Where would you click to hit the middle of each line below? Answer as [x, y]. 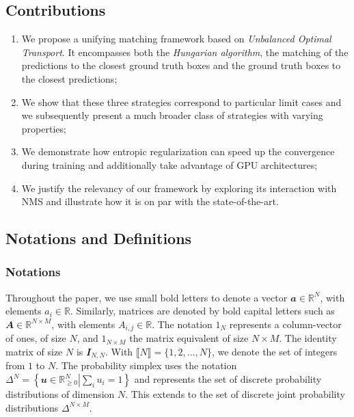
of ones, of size [36, 338]
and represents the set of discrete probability [228, 379]
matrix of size [34, 351]
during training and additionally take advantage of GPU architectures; [169, 164]
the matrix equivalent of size [189, 338]
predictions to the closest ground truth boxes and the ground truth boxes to [181, 65]
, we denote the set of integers [274, 351]
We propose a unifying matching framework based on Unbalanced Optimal [176, 39]
